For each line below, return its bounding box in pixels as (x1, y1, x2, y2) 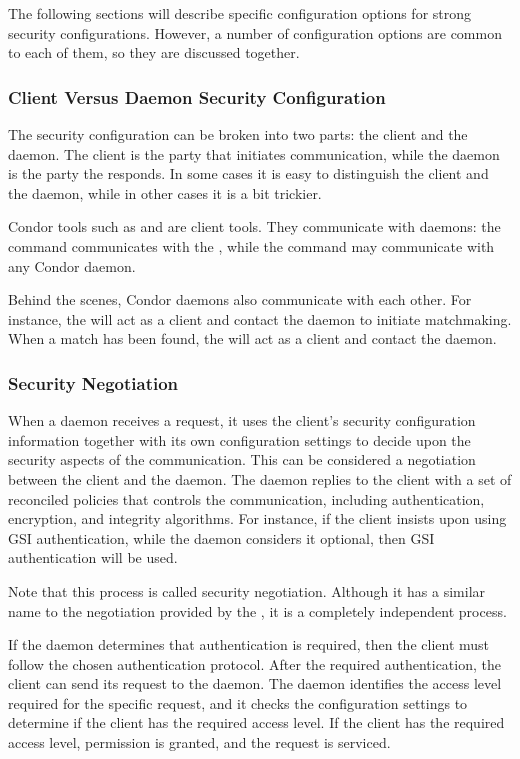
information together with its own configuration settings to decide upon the (8, 429, 471, 450)
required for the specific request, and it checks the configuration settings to (8, 692, 468, 713)
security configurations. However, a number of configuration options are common (8, 22, 502, 43)
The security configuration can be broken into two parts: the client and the (8, 124, 468, 144)
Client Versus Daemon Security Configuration (8, 84, 386, 109)
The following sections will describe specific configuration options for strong (8, 3, 472, 23)
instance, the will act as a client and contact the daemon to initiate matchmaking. (8, 308, 512, 329)
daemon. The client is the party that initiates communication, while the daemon (8, 143, 500, 164)
